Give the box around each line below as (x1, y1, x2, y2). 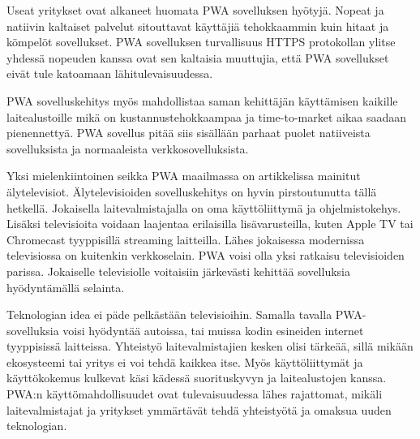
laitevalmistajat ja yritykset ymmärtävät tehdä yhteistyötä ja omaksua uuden (6, 401, 392, 418)
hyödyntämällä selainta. (6, 278, 125, 295)
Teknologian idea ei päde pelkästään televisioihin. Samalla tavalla (6, 306, 332, 323)
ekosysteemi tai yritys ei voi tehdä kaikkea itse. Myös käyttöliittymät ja (6, 353, 363, 370)
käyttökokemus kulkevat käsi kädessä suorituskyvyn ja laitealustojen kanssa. (6, 369, 387, 386)
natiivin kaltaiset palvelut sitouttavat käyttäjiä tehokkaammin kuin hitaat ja (6, 17, 389, 34)
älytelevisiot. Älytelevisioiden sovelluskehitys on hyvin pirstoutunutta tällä (6, 183, 377, 200)
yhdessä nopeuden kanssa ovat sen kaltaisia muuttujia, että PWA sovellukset (6, 49, 389, 66)
